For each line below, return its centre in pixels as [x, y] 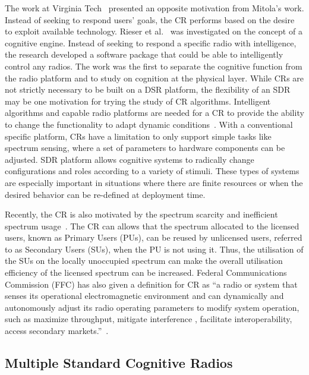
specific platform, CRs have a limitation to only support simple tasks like [138, 136]
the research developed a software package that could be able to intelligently [144, 54]
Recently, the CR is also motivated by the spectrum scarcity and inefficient [141, 214]
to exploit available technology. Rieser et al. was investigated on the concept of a [154, 31]
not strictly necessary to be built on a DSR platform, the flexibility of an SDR [148, 89]
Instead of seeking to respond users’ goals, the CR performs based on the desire [150, 19]
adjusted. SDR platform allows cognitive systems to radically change [130, 159]
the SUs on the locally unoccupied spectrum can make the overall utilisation [144, 261]
